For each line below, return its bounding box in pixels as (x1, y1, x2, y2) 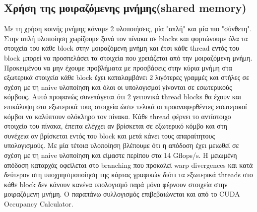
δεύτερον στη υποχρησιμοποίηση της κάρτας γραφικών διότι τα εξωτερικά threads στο (4, 169, 253, 180)
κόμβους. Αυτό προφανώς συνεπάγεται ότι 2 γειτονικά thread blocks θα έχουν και (4, 91, 241, 102)
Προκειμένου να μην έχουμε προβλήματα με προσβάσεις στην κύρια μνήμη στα (4, 62, 232, 72)
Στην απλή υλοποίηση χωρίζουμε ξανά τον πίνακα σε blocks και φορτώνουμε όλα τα (4, 33, 248, 43)
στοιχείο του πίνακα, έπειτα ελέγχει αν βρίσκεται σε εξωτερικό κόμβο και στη (4, 121, 227, 131)
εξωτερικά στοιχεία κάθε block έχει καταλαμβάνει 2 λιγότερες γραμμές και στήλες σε (4, 72, 250, 82)
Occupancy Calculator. (4, 198, 73, 209)
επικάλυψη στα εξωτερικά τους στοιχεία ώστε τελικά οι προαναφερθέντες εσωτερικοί (4, 101, 247, 111)
